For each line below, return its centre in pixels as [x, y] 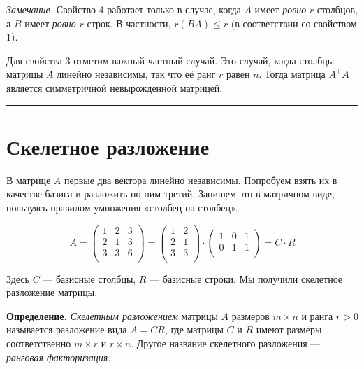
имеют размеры [289, 329]
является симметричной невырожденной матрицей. [115, 87]
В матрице [29, 180]
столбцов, [337, 9]
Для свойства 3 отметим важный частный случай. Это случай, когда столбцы [170, 60]
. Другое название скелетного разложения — [226, 343]
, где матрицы [194, 329]
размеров [250, 315]
